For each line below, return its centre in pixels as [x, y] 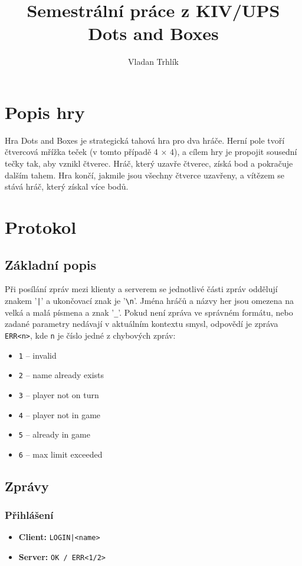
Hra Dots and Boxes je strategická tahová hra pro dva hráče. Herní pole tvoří [145, 140]
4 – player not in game [60, 414]
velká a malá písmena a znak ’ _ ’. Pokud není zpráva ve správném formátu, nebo [149, 312]
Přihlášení [29, 515]
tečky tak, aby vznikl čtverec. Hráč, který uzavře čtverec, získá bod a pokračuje [149, 163]
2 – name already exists [61, 375]
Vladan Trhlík [153, 62]
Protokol [41, 227]
